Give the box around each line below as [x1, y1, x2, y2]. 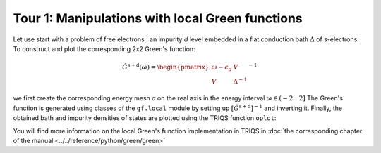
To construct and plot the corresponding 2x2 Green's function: [13, 44, 195, 53]
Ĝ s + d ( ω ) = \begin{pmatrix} [122, 62, 210, 72]
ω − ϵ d [211, 63, 232, 73]
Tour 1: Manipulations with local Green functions [13, 11, 303, 26]
